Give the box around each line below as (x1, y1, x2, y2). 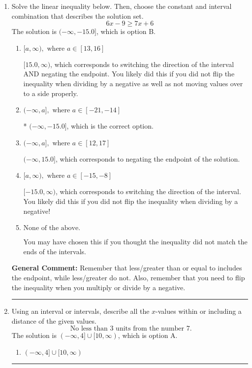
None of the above (23, 225, 79, 232)
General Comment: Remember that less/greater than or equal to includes (11, 263, 242, 273)
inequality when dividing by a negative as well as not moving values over (23, 78, 243, 88)
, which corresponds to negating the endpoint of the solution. (56, 153, 240, 164)
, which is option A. (118, 330, 178, 340)
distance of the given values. (11, 315, 96, 326)
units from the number (116, 325, 185, 333)
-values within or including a (156, 306, 242, 316)
